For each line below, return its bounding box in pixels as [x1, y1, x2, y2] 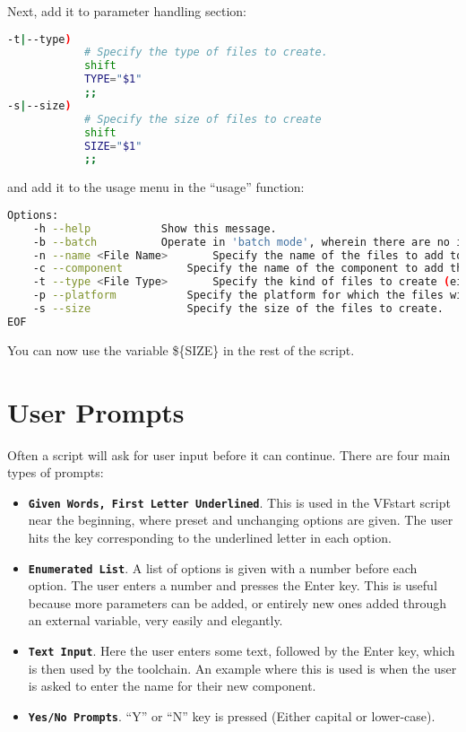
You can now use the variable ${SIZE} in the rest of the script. [7, 340, 355, 359]
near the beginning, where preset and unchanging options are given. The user [28, 510, 453, 529]
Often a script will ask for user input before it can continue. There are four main [7, 445, 451, 464]
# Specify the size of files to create [83, 112, 322, 126]
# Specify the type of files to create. [83, 46, 328, 59]
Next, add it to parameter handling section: [7, 2, 246, 20]
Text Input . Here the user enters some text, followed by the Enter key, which [28, 641, 455, 659]
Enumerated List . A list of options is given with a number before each [28, 558, 418, 577]
